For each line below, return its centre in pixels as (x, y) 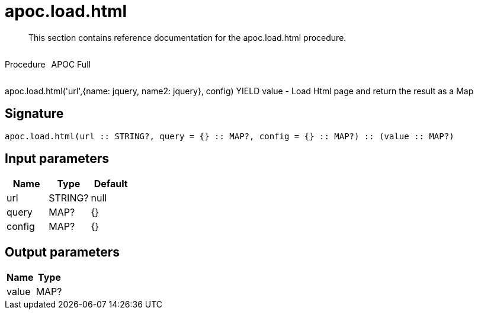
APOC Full (71, 64)
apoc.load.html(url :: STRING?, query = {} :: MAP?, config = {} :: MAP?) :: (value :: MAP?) (230, 136)
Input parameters (57, 159)
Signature (34, 114)
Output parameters (62, 252)
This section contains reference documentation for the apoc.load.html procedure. (187, 37)
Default (111, 184)
